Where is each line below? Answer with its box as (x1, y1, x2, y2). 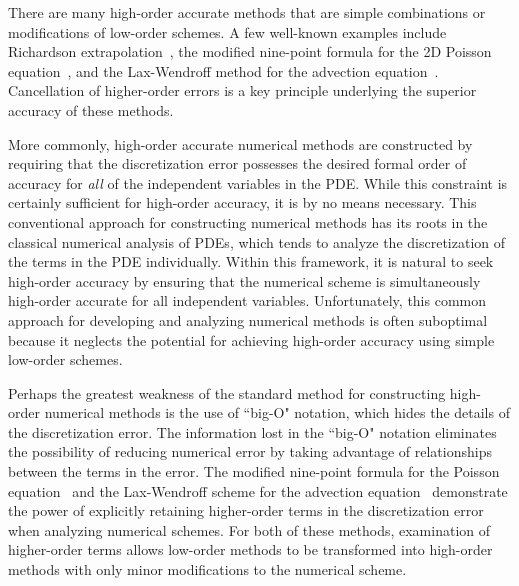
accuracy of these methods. (8, 99, 174, 120)
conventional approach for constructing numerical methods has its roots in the (8, 211, 488, 232)
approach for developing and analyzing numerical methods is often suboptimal (8, 309, 488, 330)
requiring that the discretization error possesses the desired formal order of (8, 153, 467, 174)
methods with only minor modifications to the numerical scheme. (8, 559, 407, 580)
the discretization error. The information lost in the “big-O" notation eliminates (8, 421, 497, 442)
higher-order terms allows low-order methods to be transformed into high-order (8, 539, 493, 560)
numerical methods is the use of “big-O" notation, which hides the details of (44, 402, 510, 423)
